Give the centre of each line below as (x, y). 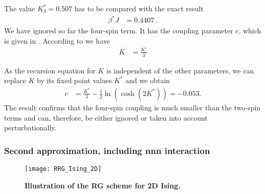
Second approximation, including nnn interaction (107, 150)
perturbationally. (30, 128)
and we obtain (148, 80)
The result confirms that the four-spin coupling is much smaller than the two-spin (132, 107)
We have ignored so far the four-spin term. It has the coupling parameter (119, 31)
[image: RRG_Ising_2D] (63, 169)
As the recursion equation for (50, 70)
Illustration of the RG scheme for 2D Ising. (103, 185)
